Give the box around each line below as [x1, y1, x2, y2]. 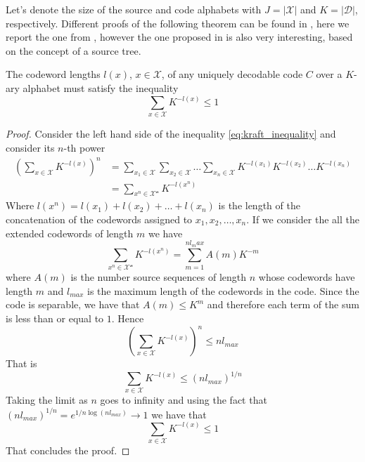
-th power [63, 140, 105, 154]
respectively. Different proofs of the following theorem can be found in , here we [6, 15, 350, 30]
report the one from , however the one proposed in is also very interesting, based [6, 29, 353, 44]
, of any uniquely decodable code [161, 67, 303, 81]
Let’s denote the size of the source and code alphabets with [6, 2, 262, 16]
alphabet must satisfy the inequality [23, 80, 179, 95]
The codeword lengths [6, 67, 101, 81]
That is [6, 356, 37, 371]
